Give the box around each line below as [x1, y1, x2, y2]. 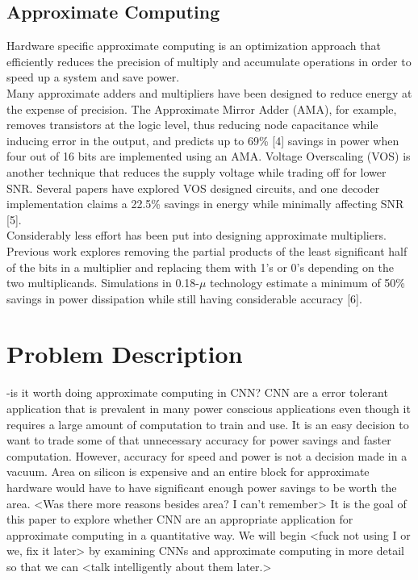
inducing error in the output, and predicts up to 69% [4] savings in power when [6, 131, 399, 148]
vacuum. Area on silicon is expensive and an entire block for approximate [6, 463, 370, 480]
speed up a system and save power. [6, 69, 180, 86]
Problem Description [6, 337, 243, 370]
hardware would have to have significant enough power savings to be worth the [6, 478, 397, 495]
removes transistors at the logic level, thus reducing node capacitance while [6, 116, 378, 133]
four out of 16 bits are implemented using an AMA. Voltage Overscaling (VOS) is [6, 148, 411, 165]
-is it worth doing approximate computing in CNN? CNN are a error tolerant [6, 384, 388, 401]
